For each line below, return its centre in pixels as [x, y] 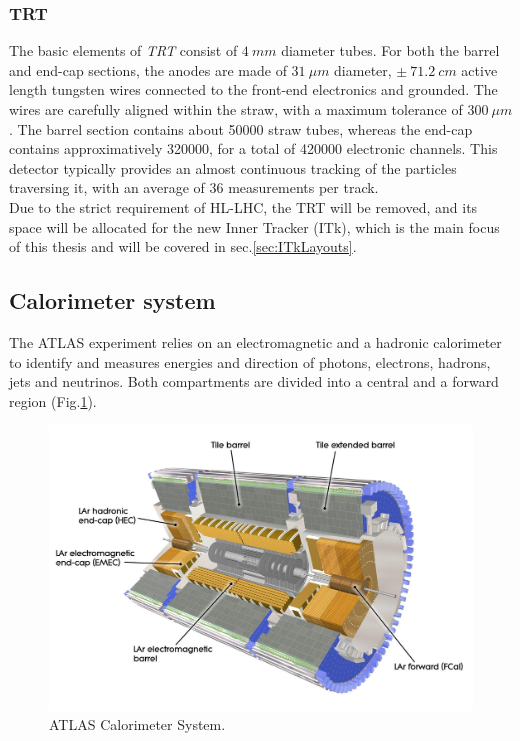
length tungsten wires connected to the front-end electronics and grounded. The [253, 89]
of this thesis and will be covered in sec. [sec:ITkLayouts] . [183, 246]
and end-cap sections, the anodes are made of [148, 69]
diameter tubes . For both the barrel [390, 50]
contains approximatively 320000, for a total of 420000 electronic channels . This [253, 148]
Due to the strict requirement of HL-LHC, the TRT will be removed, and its [243, 206]
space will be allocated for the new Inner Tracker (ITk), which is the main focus [254, 226]
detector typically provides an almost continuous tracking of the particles [233, 167]
